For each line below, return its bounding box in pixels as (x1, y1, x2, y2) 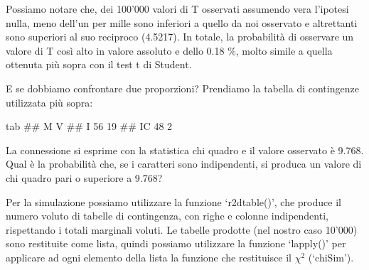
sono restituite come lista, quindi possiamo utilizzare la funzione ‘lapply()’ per (6, 236, 346, 251)
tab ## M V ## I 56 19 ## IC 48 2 (6, 119, 173, 134)
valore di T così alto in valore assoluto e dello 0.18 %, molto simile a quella (6, 43, 333, 58)
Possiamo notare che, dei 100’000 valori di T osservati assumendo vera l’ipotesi (6, 1, 349, 16)
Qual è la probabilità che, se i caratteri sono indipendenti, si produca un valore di (6, 156, 362, 171)
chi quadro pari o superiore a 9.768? (6, 170, 163, 185)
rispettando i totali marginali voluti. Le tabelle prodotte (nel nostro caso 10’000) (6, 222, 358, 237)
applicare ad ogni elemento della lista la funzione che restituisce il (6, 249, 292, 264)
